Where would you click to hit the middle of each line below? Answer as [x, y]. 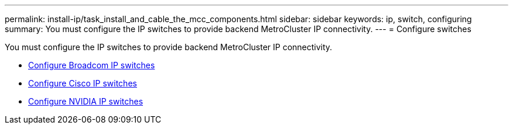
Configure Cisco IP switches [83, 83]
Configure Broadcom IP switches [92, 65]
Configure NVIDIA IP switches [86, 101]
